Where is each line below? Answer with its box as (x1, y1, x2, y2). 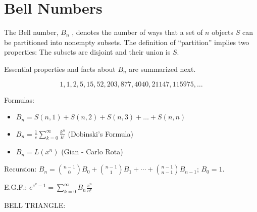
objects (212, 27, 234, 37)
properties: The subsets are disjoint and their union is (4, 47, 171, 57)
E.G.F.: (4, 182, 27, 192)
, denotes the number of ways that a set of (72, 27, 203, 37)
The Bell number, (4, 27, 59, 37)
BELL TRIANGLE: (4, 199, 66, 210)
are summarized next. (129, 63, 196, 74)
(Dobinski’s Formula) (68, 128, 133, 139)
